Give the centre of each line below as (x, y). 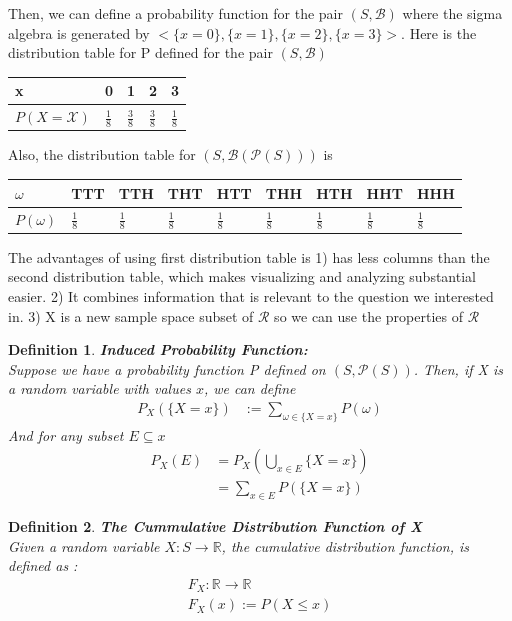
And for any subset (66, 434)
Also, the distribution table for (102, 154)
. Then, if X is (458, 368)
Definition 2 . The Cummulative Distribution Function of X (215, 526)
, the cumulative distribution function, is (345, 545)
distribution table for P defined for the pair (140, 52)
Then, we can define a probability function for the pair (175, 13)
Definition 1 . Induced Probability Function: (158, 349)
